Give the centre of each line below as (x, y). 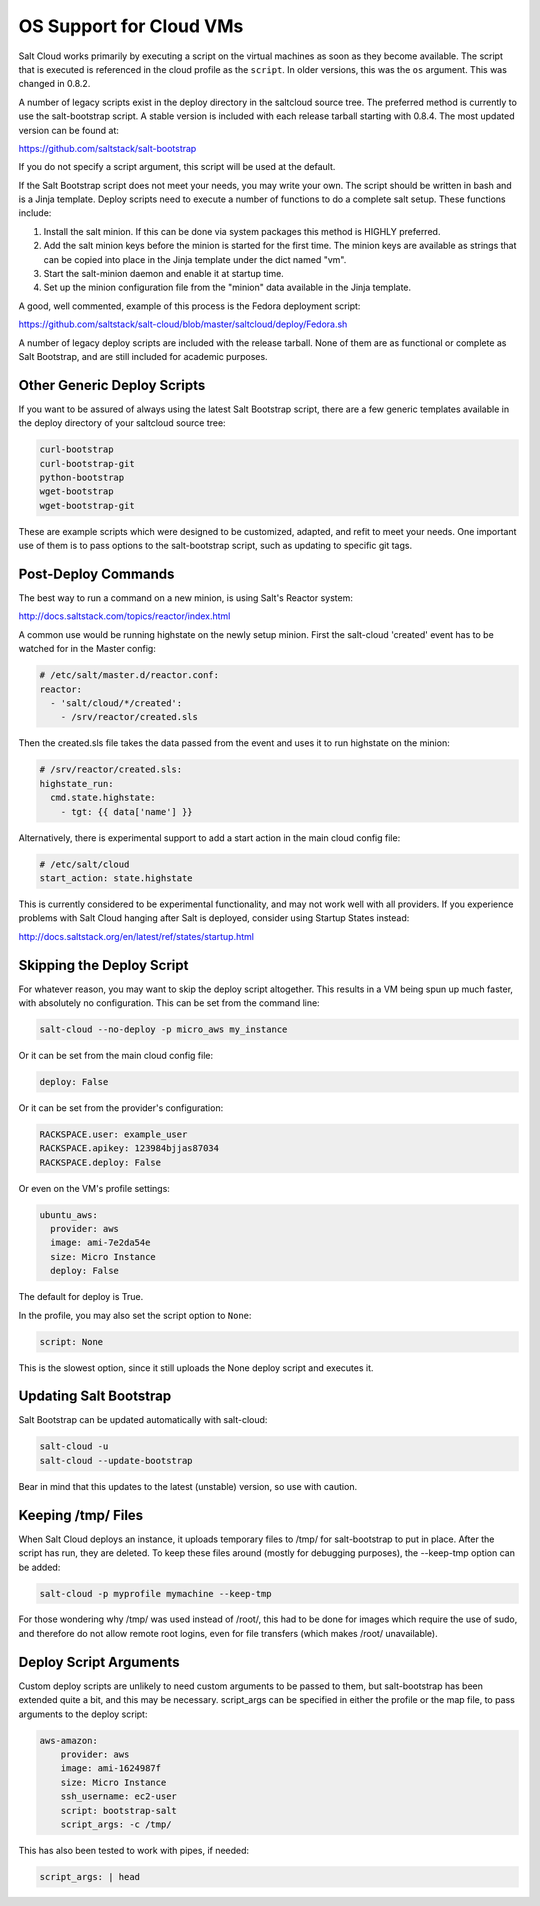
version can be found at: (68, 130)
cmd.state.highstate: (103, 798)
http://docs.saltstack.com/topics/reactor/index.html (124, 616)
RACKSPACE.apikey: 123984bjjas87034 (129, 1148)
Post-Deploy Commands (96, 574)
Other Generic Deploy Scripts (112, 385)
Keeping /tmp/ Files (81, 1515)
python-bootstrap (82, 478)
